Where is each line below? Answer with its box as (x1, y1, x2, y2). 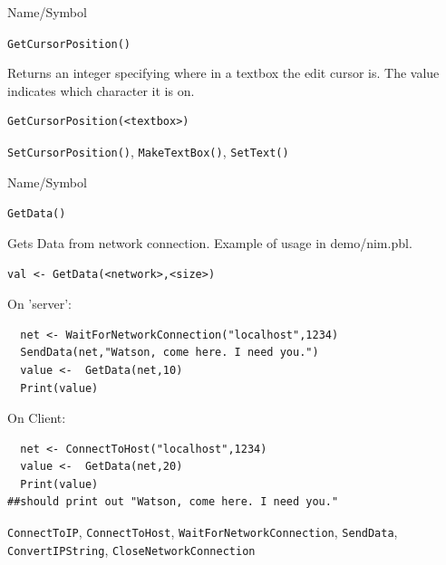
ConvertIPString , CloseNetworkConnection (7, 540, 256, 559)
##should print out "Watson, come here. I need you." (7, 495, 339, 509)
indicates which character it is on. (7, 81, 195, 100)
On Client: (7, 408, 66, 427)
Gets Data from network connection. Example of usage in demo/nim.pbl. (7, 233, 412, 252)
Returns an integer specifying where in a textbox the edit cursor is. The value (7, 63, 440, 82)
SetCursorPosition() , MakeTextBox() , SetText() (7, 142, 289, 161)
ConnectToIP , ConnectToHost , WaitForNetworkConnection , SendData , (7, 522, 398, 541)
